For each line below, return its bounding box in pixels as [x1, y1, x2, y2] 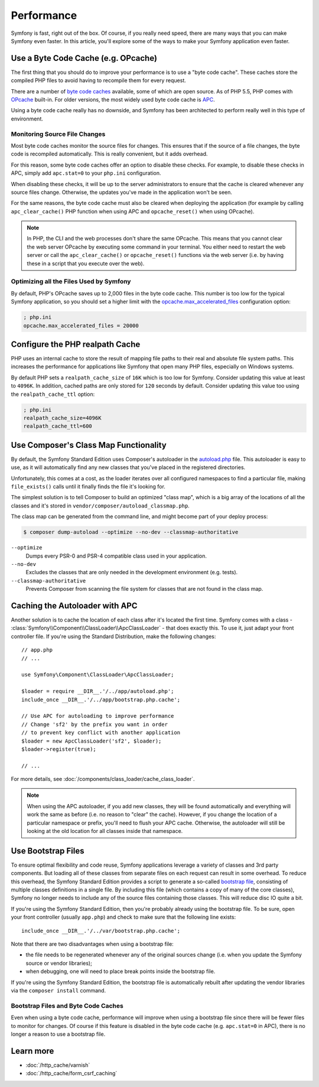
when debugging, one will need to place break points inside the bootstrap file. [25, 968, 216, 975]
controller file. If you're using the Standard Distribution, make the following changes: [11, 633, 216, 640]
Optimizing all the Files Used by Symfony [11, 278, 131, 286]
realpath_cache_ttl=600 [23, 423, 93, 429]
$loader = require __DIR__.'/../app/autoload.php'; [21, 688, 174, 695]
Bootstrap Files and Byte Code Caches [11, 1001, 123, 1010]
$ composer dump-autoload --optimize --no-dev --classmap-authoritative [23, 529, 239, 536]
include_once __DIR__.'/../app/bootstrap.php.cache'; [21, 696, 180, 703]
